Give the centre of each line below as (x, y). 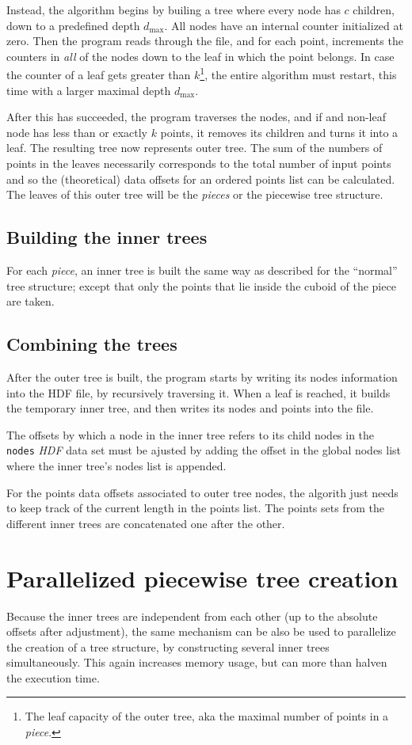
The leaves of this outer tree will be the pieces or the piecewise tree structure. (195, 194)
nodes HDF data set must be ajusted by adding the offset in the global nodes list (204, 450)
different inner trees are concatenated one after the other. (146, 523)
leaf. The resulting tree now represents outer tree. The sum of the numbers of (195, 148)
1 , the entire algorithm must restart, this (298, 74)
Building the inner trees (107, 237)
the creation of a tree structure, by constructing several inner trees (168, 646)
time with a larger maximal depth (89, 90)
